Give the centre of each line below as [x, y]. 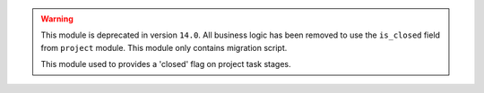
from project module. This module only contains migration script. [164, 47]
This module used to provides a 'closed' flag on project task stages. [166, 64]
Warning [57, 19]
